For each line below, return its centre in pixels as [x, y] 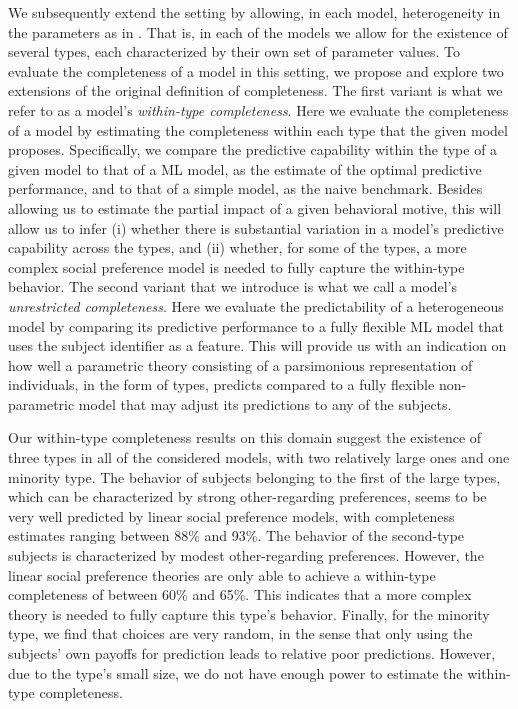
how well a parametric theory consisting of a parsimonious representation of [240, 364]
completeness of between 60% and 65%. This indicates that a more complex [240, 594]
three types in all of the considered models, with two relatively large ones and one [259, 457]
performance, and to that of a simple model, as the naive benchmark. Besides [245, 188]
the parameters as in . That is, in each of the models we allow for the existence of [258, 31]
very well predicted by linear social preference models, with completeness [231, 515]
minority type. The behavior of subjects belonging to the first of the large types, [254, 476]
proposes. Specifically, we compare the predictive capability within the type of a [253, 149]
